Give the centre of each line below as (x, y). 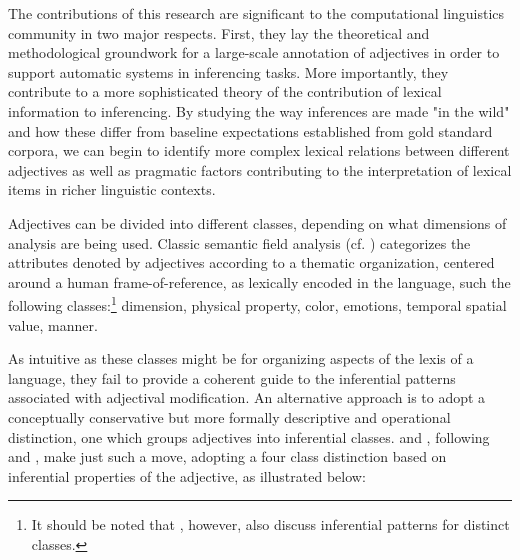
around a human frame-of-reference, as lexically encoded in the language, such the (259, 281)
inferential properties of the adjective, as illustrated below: (187, 475)
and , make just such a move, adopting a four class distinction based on (227, 456)
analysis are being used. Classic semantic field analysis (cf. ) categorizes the (239, 242)
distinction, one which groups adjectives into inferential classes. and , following (249, 436)
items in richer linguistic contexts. (112, 189)
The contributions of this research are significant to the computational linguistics (256, 13)
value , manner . (53, 324)
